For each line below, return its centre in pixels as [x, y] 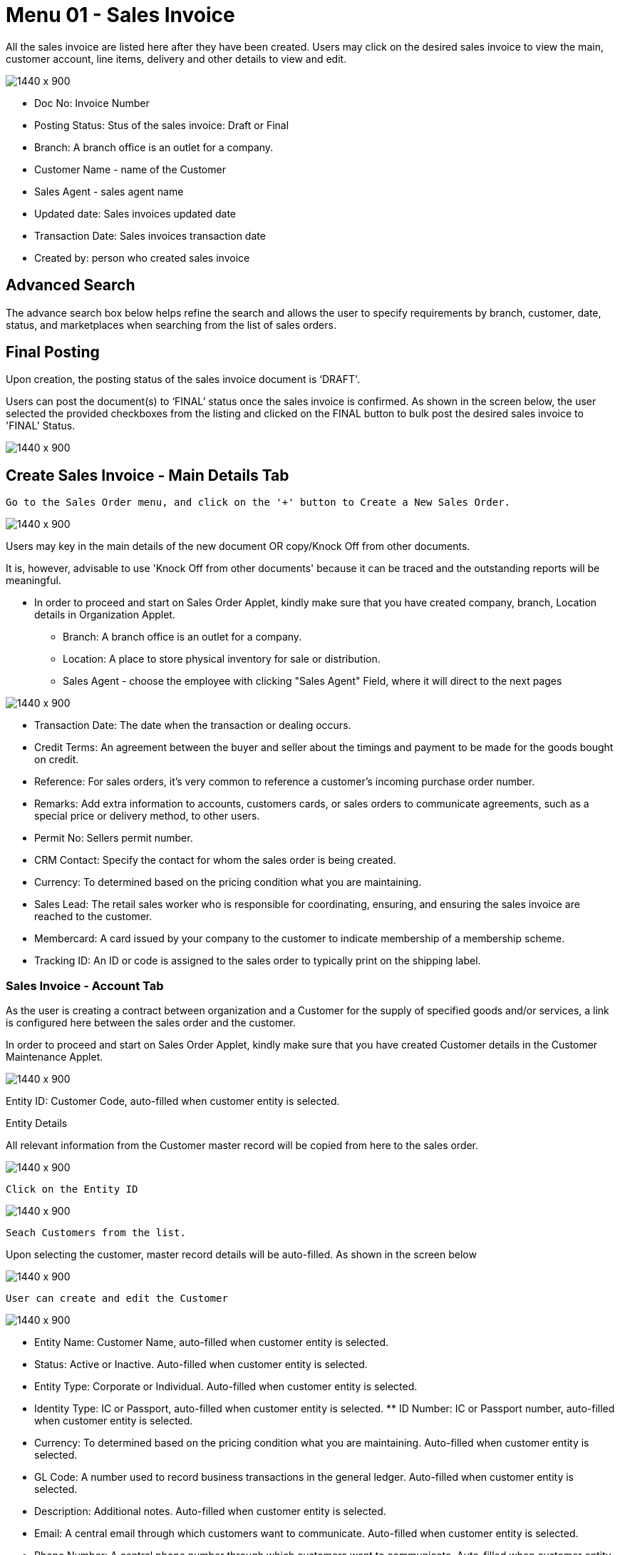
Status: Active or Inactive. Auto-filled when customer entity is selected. [201, 1365]
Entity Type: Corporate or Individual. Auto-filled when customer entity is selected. [226, 1387]
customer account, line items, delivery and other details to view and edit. [176, 58]
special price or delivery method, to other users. [147, 816]
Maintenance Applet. [55, 1057]
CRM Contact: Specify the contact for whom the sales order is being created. [215, 860]
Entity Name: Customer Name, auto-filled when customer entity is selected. [212, 1342]
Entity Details [37, 1123]
